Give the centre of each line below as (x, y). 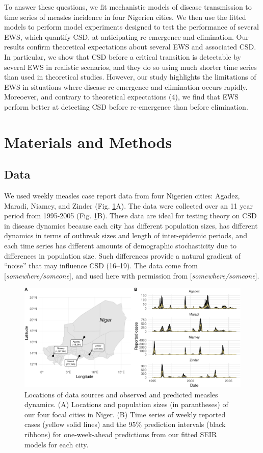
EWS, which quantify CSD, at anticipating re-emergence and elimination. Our (126, 36)
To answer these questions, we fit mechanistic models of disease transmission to (128, 7)
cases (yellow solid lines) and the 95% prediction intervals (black (125, 424)
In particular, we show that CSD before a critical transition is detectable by (123, 56)
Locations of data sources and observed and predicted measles (121, 394)
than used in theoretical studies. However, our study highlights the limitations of (130, 77)
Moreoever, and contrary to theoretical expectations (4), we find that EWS (122, 97)
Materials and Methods (88, 142)
